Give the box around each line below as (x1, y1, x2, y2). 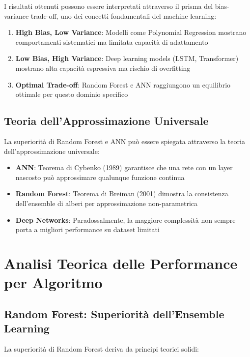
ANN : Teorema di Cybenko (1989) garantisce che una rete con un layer (15, 162, 233, 173)
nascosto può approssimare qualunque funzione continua (15, 172, 185, 182)
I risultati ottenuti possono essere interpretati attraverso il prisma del (4, 1, 213, 11)
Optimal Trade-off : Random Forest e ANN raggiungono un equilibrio (15, 79, 231, 89)
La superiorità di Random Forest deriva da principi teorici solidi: (4, 343, 199, 354)
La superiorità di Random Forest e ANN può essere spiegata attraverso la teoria (4, 136, 245, 146)
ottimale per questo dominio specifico (15, 89, 128, 99)
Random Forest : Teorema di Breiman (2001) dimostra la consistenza (15, 188, 228, 199)
